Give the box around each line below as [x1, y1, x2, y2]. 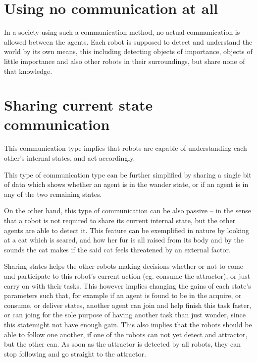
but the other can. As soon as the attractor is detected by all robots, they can [4, 339, 241, 349]
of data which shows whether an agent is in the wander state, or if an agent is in [4, 179, 249, 189]
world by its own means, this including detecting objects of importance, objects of [4, 46, 253, 57]
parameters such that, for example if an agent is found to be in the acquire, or [4, 290, 242, 301]
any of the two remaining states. [4, 188, 102, 199]
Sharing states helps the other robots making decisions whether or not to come [4, 261, 243, 271]
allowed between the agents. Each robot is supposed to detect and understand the [4, 36, 253, 47]
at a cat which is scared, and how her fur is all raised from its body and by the [4, 235, 244, 245]
